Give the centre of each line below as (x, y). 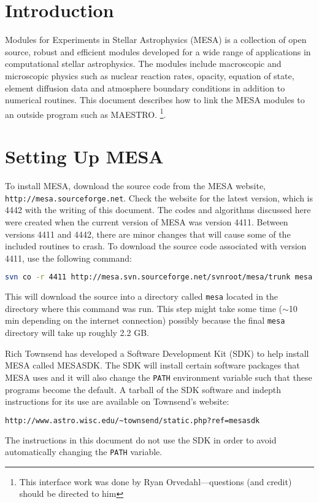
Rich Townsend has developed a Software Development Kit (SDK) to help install (157, 353)
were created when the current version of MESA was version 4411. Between (147, 221)
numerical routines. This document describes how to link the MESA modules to (155, 100)
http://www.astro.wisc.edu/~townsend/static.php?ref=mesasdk (133, 420)
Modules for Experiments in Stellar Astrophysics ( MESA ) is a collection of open (156, 40)
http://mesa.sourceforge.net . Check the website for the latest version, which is (159, 197)
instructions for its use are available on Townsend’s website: (117, 401)
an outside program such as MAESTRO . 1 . (86, 113)
